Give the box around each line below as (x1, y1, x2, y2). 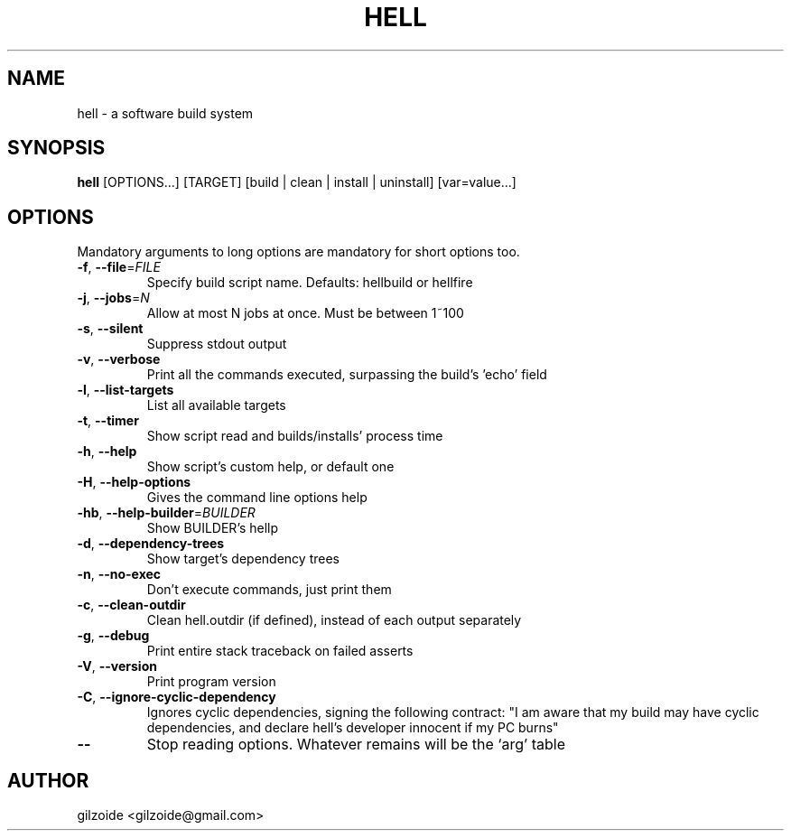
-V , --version (77, 658, 157, 675)
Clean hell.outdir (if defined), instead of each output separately (146, 612, 522, 628)
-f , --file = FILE (77, 259, 161, 275)
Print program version (146, 674, 276, 690)
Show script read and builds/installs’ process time (146, 428, 443, 444)
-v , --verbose (77, 351, 161, 368)
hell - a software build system (77, 105, 254, 121)
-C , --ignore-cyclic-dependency (77, 689, 276, 705)
